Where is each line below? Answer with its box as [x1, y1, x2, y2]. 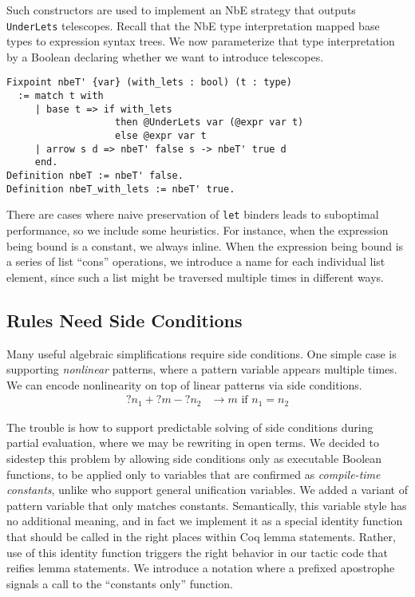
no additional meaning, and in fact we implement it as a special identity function [6, 512, 403, 529]
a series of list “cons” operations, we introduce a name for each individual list [6, 253, 385, 270]
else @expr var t [115, 130, 207, 142]
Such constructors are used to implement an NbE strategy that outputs [6, 2, 356, 18]
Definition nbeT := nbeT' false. [6, 170, 184, 182]
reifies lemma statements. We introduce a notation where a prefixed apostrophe [6, 559, 395, 576]
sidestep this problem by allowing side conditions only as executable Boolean [6, 450, 382, 467]
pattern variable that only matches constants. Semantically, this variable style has [6, 496, 407, 513]
